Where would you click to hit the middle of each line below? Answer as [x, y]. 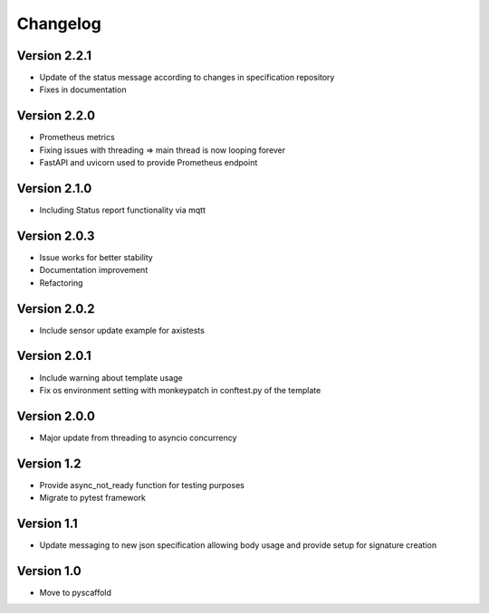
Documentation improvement [94, 270]
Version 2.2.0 [56, 116]
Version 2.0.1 [54, 356]
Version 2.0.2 [56, 309]
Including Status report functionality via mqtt [123, 210]
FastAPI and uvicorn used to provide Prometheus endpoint [149, 163]
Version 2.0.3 [56, 236]
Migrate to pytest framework [93, 498]
